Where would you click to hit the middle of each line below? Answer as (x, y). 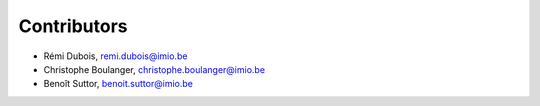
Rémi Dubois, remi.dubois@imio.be (115, 56)
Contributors (73, 26)
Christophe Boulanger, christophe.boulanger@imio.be (154, 69)
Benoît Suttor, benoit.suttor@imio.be (118, 84)
